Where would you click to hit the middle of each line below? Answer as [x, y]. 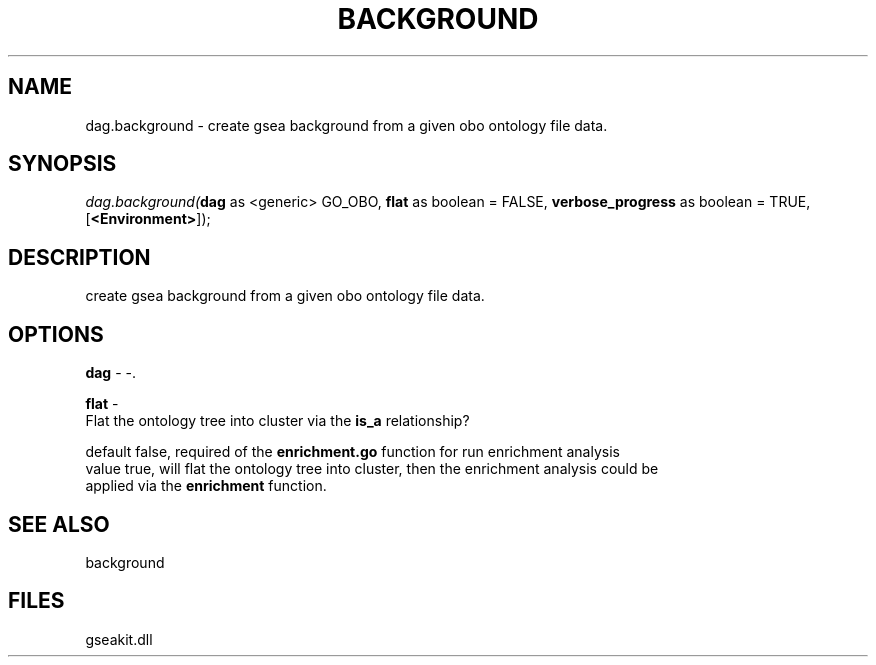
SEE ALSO [59, 524]
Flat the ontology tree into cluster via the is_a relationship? [277, 421]
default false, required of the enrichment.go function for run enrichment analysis [352, 452]
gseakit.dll [119, 639]
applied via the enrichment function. [206, 486]
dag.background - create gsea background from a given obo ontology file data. [346, 125]
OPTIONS [56, 334]
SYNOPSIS [62, 164]
